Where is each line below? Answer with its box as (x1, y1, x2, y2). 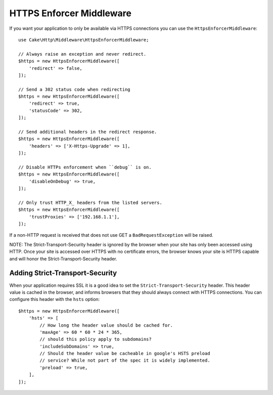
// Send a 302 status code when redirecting (18, 86, 131, 92)
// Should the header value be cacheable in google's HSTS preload (39, 350, 210, 357)
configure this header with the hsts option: (9, 296, 100, 302)
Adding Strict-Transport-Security (9, 269, 117, 278)
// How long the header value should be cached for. (39, 322, 173, 328)
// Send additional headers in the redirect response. (18, 129, 157, 135)
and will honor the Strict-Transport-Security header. (9, 255, 117, 261)
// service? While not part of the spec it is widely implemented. (39, 358, 210, 364)
